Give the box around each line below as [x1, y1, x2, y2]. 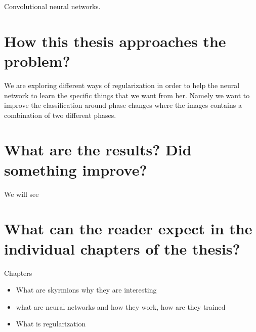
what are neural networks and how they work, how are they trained [16, 301, 226, 312]
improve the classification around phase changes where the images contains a [4, 100, 242, 110]
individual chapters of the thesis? [4, 238, 240, 259]
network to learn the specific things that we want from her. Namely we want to [4, 90, 250, 100]
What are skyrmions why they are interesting [16, 284, 157, 295]
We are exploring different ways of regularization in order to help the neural [4, 79, 240, 90]
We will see [4, 188, 39, 199]
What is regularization [16, 318, 86, 329]
